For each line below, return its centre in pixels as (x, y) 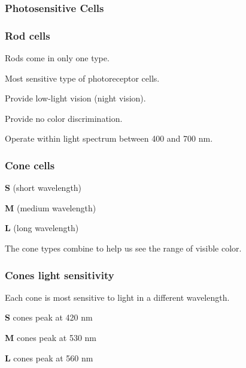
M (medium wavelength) (51, 207)
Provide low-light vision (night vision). (75, 98)
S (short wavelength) (43, 188)
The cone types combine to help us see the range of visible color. (123, 248)
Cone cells (30, 165)
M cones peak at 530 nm (51, 338)
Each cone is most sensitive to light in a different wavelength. (117, 297)
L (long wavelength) (42, 228)
